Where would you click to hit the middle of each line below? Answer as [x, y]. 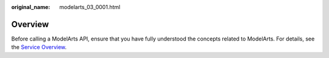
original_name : [31, 7]
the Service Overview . [39, 47]
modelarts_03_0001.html [90, 7]
